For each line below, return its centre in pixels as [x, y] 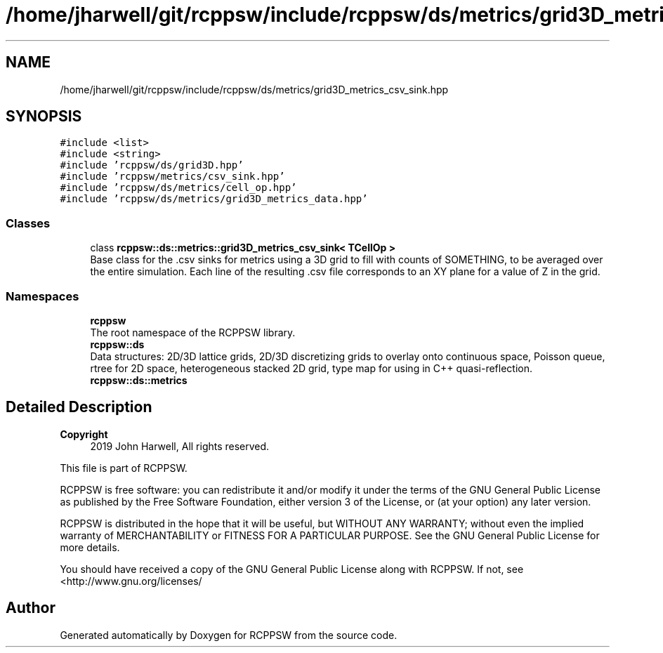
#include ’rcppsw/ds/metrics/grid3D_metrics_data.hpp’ [214, 199]
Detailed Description [79, 407]
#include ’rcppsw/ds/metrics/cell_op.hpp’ [178, 188]
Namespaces [42, 296]
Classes [28, 223]
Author [31, 608]
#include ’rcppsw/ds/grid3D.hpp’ [152, 165]
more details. [90, 547]
